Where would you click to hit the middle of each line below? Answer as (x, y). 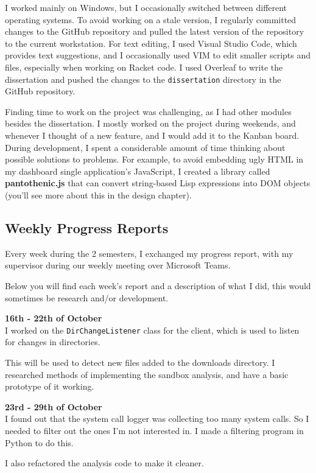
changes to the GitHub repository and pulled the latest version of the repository (155, 31)
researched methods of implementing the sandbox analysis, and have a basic (147, 374)
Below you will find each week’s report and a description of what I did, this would (158, 285)
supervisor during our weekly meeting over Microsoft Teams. (118, 265)
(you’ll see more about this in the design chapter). (98, 194)
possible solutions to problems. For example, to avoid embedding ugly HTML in (154, 159)
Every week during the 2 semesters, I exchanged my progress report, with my (149, 253)
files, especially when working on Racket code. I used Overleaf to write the (144, 67)
